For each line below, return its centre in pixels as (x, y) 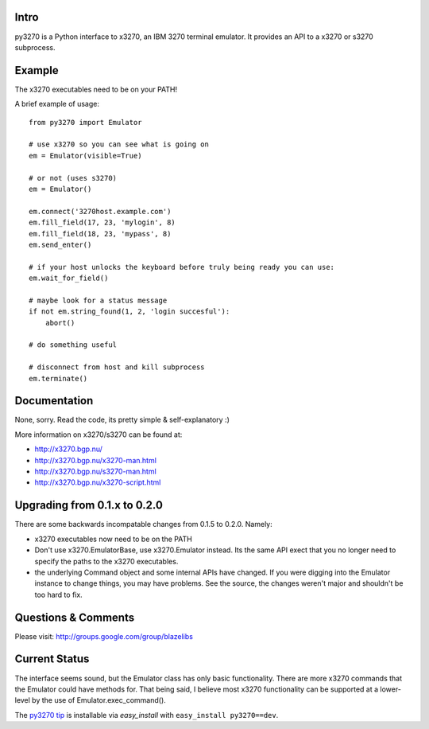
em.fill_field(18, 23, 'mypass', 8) (100, 234)
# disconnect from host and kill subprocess (117, 367)
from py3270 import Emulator (85, 122)
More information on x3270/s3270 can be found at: (99, 435)
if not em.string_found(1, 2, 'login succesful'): (129, 312)
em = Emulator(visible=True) (85, 156)
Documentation (54, 401)
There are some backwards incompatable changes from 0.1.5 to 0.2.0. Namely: (144, 524)
